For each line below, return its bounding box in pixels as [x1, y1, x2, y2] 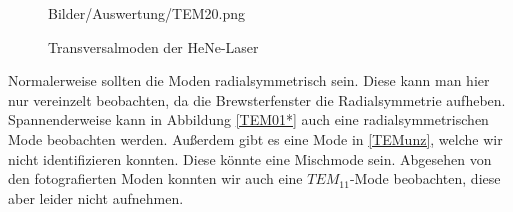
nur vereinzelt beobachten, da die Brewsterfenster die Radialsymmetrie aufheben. [8, 89, 506, 110]
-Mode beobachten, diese [349, 168, 501, 189]
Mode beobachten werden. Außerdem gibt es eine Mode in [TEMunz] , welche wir [8, 128, 503, 149]
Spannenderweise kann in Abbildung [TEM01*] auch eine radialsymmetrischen [8, 109, 489, 130]
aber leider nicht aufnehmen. [8, 187, 184, 208]
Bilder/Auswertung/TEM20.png [48, 3, 245, 23]
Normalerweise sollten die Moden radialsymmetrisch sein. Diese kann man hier [8, 70, 490, 91]
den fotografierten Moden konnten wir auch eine [8, 168, 303, 189]
